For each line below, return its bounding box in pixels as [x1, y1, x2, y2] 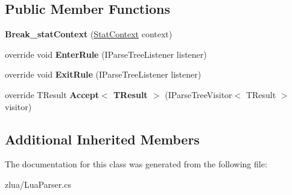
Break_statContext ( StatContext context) [5, 28, 173, 40]
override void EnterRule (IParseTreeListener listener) [5, 48, 207, 60]
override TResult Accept [5, 88, 99, 101]
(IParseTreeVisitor [165, 88, 232, 101]
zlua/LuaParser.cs [5, 178, 71, 190]
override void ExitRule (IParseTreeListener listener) [5, 68, 202, 81]
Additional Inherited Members [5, 129, 200, 148]
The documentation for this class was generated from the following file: [5, 158, 267, 170]
